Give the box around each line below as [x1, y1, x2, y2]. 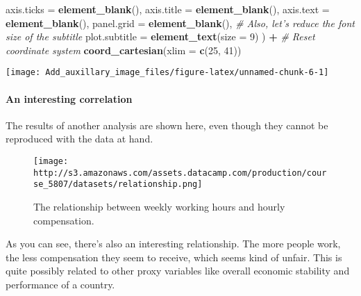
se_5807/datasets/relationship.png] [33, 179, 203, 190]
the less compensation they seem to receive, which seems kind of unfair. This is [6, 249, 342, 264]
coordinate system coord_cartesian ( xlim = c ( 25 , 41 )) [6, 42, 242, 57]
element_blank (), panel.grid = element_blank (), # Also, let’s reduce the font [6, 15, 355, 30]
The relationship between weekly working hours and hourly [33, 199, 285, 213]
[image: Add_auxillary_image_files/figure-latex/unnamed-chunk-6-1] [6, 67, 329, 78]
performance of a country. [6, 277, 115, 291]
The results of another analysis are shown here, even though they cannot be [6, 117, 328, 132]
